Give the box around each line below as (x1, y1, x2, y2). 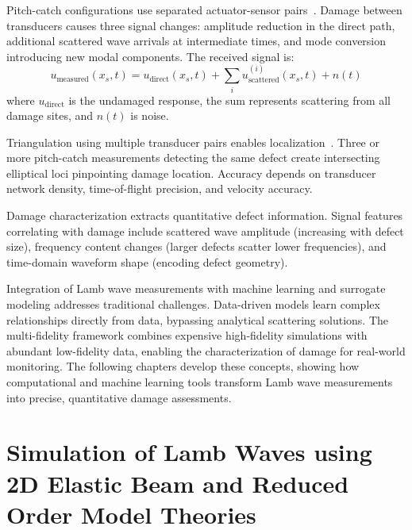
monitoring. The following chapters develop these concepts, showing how (6, 358, 360, 374)
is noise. (130, 107, 169, 124)
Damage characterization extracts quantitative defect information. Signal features (6, 207, 403, 224)
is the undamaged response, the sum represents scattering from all (68, 91, 391, 108)
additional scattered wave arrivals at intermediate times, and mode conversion (6, 33, 387, 49)
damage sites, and (6, 107, 94, 124)
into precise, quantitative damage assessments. (6, 389, 232, 405)
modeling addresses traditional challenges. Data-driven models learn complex (6, 296, 380, 313)
